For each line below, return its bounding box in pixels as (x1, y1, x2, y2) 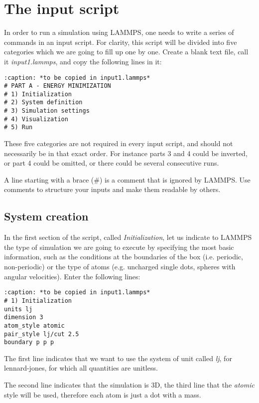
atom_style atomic (4, 322, 65, 329)
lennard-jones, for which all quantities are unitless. (4, 363, 158, 373)
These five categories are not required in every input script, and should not (4, 138, 233, 149)
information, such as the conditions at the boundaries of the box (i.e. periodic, (4, 251, 243, 262)
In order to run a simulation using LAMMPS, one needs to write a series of (4, 27, 234, 37)
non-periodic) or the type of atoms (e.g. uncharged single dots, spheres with (4, 261, 236, 272)
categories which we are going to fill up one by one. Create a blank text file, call (4, 46, 249, 57)
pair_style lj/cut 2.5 (4, 330, 79, 338)
